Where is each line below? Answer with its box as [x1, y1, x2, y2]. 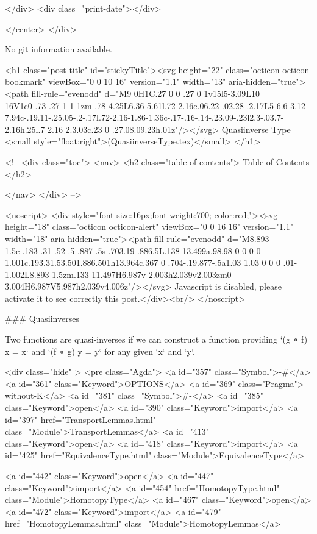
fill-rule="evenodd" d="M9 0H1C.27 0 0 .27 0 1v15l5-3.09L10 [31, 87, 260, 99]
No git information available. [5, 43, 112, 55]
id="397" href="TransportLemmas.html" [5, 413, 156, 425]
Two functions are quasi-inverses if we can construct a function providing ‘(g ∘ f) [5, 333, 308, 346]
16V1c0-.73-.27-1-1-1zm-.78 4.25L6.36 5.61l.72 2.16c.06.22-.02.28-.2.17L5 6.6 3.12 [5, 99, 306, 112]
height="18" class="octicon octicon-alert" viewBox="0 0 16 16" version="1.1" [5, 220, 293, 233]
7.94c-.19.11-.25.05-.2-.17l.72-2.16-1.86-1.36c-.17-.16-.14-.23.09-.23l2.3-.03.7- [5, 111, 284, 124]
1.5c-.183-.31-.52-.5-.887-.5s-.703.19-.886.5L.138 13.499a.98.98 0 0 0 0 [5, 244, 261, 257]
